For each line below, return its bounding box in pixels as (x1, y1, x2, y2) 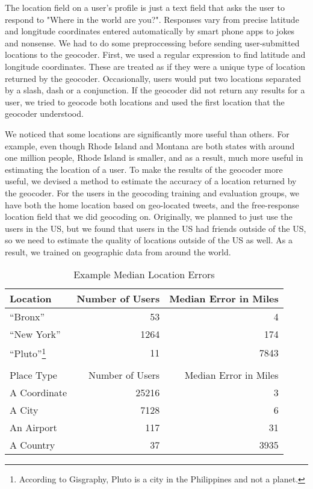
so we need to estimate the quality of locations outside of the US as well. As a (5, 234, 293, 246)
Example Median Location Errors (73, 267, 215, 282)
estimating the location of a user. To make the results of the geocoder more (5, 163, 283, 175)
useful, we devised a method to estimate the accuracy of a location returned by (5, 175, 297, 187)
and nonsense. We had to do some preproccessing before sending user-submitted (5, 36, 300, 49)
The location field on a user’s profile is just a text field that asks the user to (5, 1, 285, 13)
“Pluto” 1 (10, 344, 46, 361)
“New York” (10, 327, 61, 341)
